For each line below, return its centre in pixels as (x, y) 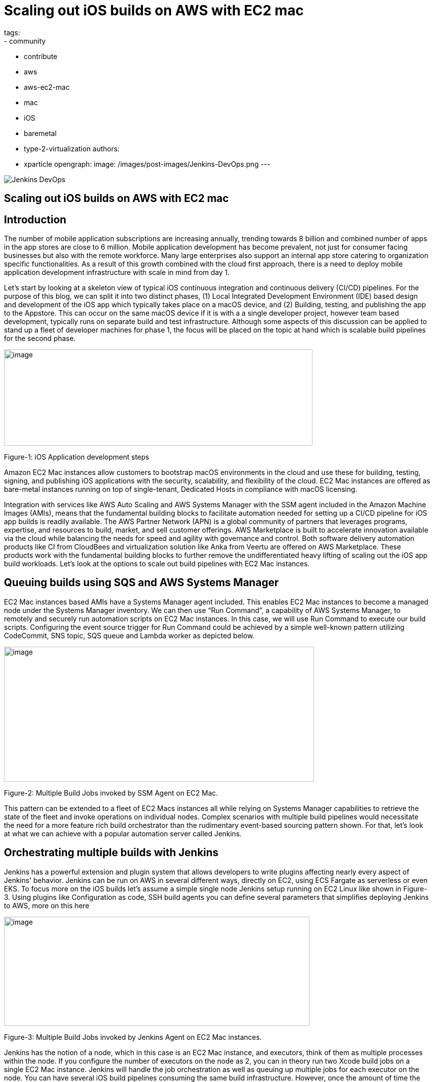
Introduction (35, 219)
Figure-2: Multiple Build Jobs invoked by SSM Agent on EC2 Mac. (111, 793)
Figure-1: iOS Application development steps (77, 457)
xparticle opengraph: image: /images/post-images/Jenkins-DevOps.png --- (147, 164)
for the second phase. (40, 338)
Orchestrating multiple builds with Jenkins (111, 853)
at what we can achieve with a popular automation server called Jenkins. (123, 833)
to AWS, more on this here (47, 905)
